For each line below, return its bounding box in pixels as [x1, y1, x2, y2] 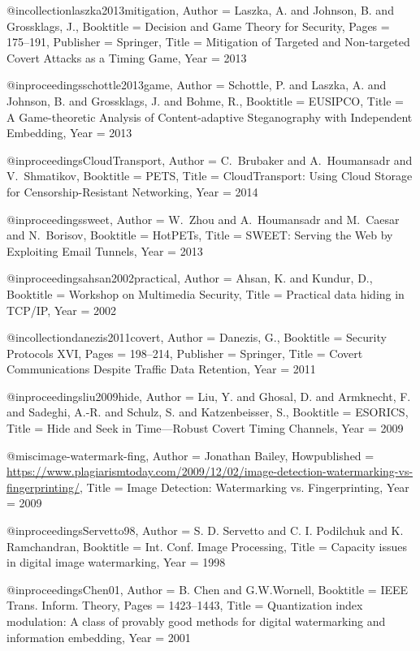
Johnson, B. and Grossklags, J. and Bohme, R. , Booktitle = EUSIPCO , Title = [6, 92, 404, 109]
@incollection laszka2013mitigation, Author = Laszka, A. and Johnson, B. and [6, 2, 394, 18]
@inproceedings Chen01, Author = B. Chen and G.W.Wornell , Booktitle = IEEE [6, 580, 409, 597]
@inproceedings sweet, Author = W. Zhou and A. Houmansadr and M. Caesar [6, 210, 400, 227]
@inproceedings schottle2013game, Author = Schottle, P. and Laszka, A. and [6, 76, 387, 93]
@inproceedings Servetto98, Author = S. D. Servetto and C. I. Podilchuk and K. [6, 522, 404, 539]
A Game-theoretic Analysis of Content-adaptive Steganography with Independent [6, 108, 413, 125]
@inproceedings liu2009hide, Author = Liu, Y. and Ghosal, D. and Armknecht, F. [6, 387, 411, 404]
